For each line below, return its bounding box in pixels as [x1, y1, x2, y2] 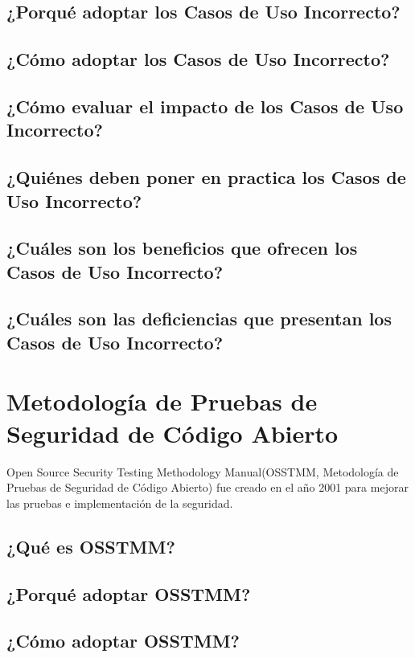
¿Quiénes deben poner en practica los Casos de [6, 165, 406, 190]
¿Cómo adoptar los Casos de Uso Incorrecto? [6, 47, 390, 72]
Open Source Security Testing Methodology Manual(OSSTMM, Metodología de [6, 463, 399, 480]
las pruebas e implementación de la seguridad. [6, 494, 233, 511]
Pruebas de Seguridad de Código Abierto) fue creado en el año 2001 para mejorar [6, 479, 409, 496]
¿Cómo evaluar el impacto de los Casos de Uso [6, 93, 404, 118]
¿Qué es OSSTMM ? [6, 533, 175, 558]
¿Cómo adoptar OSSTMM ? [6, 628, 240, 653]
